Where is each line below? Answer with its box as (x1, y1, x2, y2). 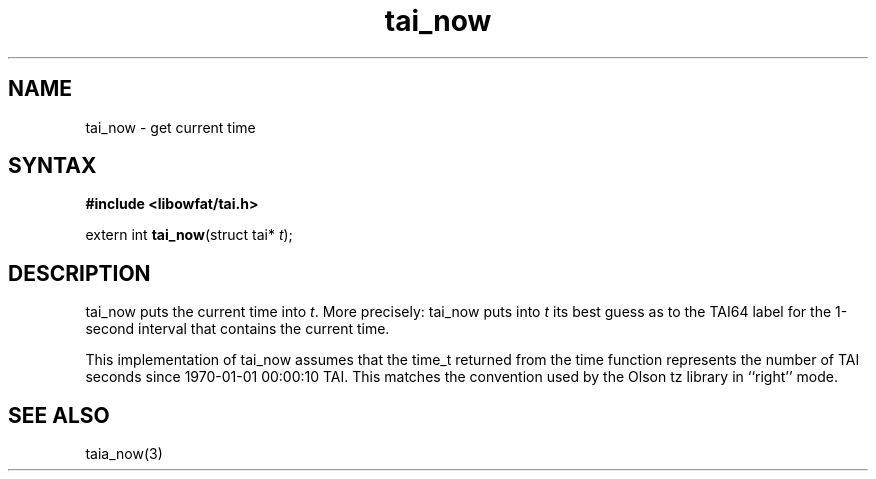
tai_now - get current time (85, 118, 256, 136)
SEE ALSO (8, 402, 110, 428)
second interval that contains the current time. (85, 320, 390, 338)
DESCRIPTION (8, 260, 151, 286)
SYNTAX (8, 153, 97, 179)
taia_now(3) (85, 445, 163, 463)
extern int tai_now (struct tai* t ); (85, 226, 293, 244)
